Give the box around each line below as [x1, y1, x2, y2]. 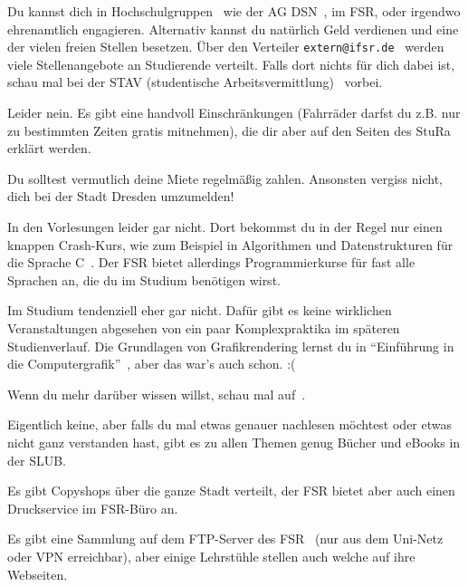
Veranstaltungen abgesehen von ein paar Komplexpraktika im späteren [7, 318, 400, 337]
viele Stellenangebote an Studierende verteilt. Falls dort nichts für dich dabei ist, [7, 54, 455, 73]
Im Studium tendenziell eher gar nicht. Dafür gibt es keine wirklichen [7, 301, 392, 320]
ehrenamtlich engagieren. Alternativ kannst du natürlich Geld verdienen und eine [7, 19, 459, 38]
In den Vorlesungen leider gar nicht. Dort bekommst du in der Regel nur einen [7, 217, 443, 236]
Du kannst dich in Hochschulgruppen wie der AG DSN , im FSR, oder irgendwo [7, 2, 461, 20]
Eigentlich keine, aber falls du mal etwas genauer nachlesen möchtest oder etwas [7, 415, 453, 434]
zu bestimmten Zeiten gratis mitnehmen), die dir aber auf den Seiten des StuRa [7, 120, 451, 140]
